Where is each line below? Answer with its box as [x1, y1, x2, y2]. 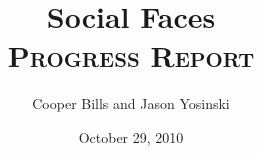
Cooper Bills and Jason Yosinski [32, 93, 230, 114]
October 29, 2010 [78, 126, 184, 147]
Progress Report [7, 35, 255, 76]
